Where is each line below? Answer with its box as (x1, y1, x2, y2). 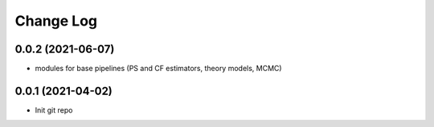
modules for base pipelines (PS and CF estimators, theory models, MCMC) (35, 64, 282, 73)
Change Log (14, 12, 98, 30)
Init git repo (35, 105, 73, 115)
